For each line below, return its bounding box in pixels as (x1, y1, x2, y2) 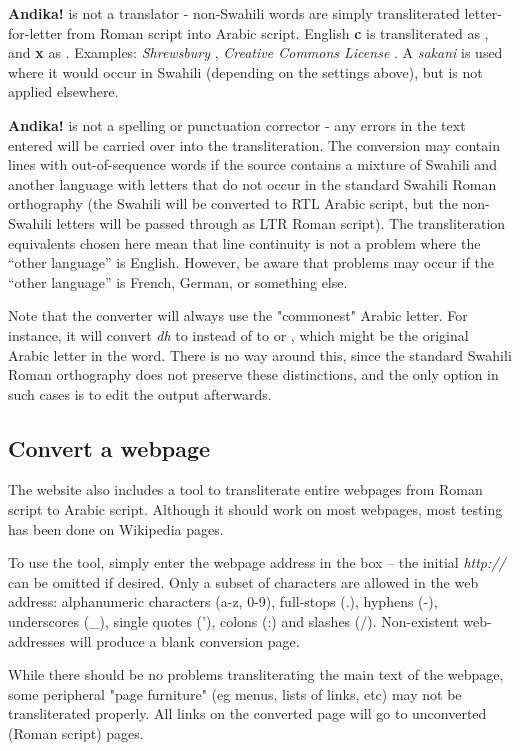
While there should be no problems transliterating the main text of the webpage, (8, 664, 504, 685)
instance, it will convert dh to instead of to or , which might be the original (8, 324, 469, 345)
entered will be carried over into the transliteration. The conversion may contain (8, 134, 500, 155)
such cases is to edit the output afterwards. (8, 383, 272, 404)
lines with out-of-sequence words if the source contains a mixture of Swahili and (8, 154, 497, 175)
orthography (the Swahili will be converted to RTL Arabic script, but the (8, 193, 458, 214)
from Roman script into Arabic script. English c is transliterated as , (66, 22, 489, 43)
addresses (8, 630, 66, 651)
